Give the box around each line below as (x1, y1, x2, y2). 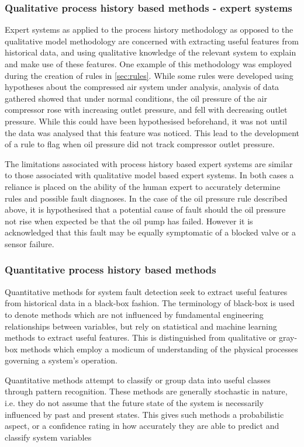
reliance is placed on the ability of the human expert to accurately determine (5, 180, 281, 192)
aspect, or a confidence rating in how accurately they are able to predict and (5, 420, 279, 432)
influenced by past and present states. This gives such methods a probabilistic (5, 408, 284, 420)
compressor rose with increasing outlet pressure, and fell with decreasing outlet (5, 103, 288, 116)
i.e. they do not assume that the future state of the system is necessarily (5, 397, 264, 409)
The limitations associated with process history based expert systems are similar (5, 157, 293, 169)
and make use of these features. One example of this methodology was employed (5, 58, 292, 70)
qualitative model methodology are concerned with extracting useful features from (5, 34, 299, 47)
